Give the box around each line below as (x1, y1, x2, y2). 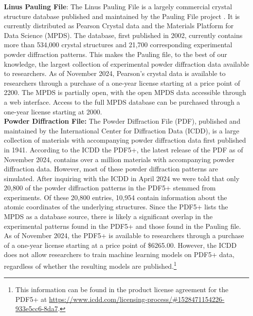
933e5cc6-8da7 (15, 303, 58, 314)
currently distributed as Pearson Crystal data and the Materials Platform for (4, 20, 234, 31)
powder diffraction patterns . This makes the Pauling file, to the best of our (4, 49, 227, 59)
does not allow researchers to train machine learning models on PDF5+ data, (4, 249, 235, 260)
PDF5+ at (15, 294, 47, 304)
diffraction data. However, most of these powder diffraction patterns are (4, 164, 218, 174)
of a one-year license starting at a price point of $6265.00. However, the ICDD (4, 240, 237, 250)
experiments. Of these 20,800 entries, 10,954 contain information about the (4, 192, 227, 202)
